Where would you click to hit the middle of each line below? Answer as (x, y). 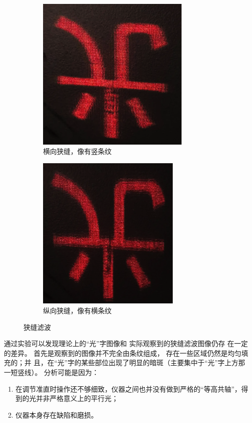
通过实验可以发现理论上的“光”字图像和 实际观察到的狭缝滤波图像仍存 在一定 (126, 343)
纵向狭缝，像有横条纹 (77, 311)
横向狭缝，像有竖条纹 (77, 151)
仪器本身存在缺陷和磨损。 (57, 414)
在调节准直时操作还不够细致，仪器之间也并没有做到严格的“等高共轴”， (128, 388)
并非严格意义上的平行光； (77, 398)
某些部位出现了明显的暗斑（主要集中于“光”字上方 (160, 362)
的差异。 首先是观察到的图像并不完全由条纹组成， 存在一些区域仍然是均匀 (123, 353)
